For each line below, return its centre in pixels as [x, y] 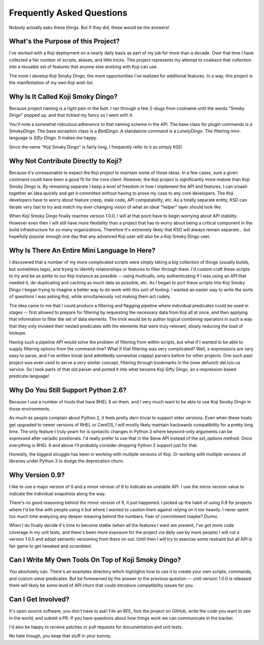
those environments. [30, 409]
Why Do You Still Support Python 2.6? [68, 390]
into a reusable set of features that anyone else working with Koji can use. [84, 67]
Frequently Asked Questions [68, 13]
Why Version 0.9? [37, 475]
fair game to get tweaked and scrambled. [51, 546]
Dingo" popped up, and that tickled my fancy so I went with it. [71, 115]
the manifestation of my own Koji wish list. [51, 83]
